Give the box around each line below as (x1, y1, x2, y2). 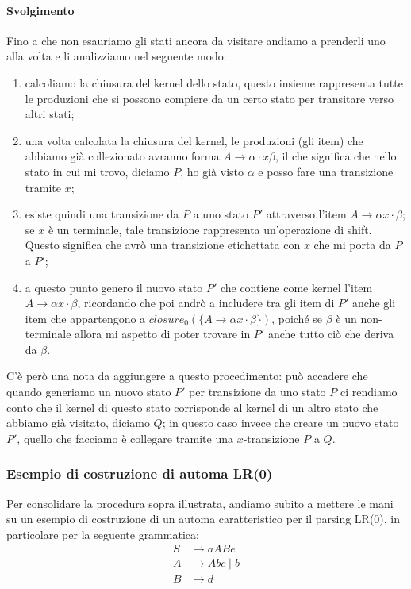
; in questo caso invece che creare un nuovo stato (162, 414, 399, 431)
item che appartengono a (25, 310, 146, 326)
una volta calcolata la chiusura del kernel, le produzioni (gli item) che (25, 132, 363, 148)
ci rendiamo (340, 383, 398, 400)
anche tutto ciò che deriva (267, 325, 394, 342)
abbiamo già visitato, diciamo (6, 414, 150, 431)
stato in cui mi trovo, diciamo (25, 163, 170, 179)
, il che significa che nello (275, 148, 397, 164)
